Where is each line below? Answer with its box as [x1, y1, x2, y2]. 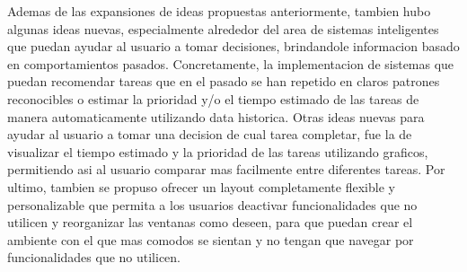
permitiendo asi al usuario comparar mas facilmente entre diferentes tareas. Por [7, 160, 445, 179]
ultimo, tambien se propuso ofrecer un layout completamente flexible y [7, 177, 395, 196]
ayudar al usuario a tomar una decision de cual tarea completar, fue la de [7, 125, 412, 144]
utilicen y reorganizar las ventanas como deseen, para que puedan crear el [7, 213, 413, 232]
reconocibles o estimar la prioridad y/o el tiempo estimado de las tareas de [7, 89, 419, 108]
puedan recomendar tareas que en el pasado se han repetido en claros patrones [7, 72, 440, 91]
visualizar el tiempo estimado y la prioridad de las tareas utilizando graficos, [7, 142, 428, 161]
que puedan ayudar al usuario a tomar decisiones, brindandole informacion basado [7, 37, 460, 56]
